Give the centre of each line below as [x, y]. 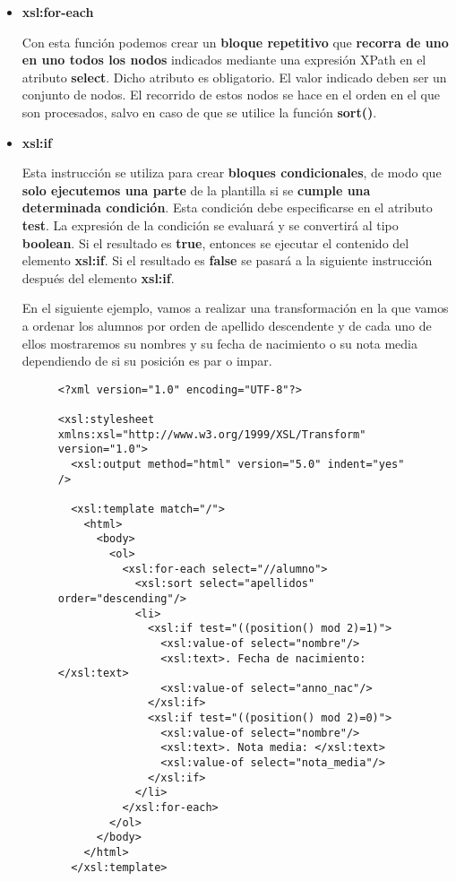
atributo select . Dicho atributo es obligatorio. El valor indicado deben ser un [234, 77]
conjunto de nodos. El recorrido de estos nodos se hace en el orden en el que [231, 95]
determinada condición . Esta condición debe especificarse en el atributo [227, 207]
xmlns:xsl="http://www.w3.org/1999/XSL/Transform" [212, 434]
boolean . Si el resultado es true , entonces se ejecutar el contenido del [215, 242]
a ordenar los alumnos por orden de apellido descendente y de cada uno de [227, 325]
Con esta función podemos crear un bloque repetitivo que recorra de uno [235, 42]
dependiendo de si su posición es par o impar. [147, 361]
